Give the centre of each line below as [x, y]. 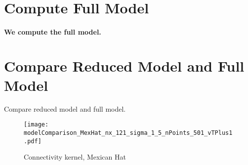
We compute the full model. [53, 31]
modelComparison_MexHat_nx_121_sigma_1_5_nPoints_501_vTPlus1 [128, 133]
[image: [36, 125]
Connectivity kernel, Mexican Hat [75, 157]
